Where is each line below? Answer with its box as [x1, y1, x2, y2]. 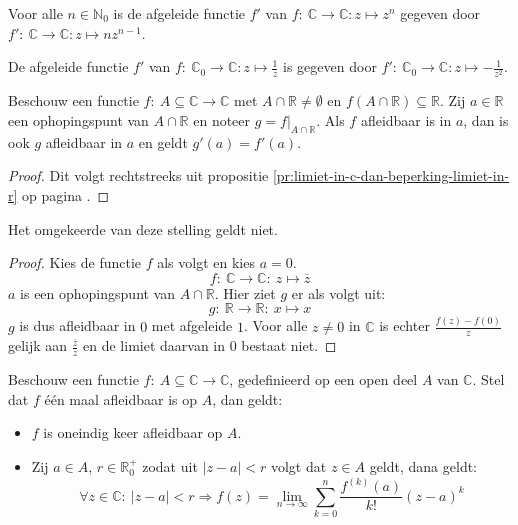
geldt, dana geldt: [369, 456, 477, 477]
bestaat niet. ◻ [241, 335, 337, 356]
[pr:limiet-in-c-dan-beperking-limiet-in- [272, 165, 510, 186]
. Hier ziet [214, 282, 276, 303]
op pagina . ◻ [22, 184, 110, 205]
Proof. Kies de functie [8, 252, 142, 273]
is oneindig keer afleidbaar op [43, 422, 223, 443]
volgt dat [270, 456, 327, 477]
